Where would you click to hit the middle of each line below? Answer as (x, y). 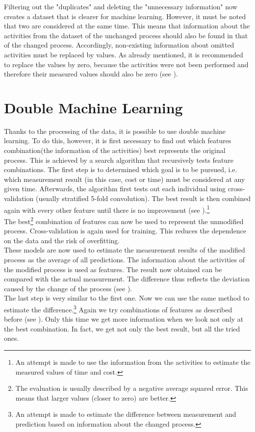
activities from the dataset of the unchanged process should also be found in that (126, 35)
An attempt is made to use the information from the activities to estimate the (133, 362)
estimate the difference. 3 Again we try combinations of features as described (118, 308)
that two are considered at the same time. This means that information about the (127, 26)
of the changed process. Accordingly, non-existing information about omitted (119, 45)
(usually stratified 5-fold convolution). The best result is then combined (143, 198)
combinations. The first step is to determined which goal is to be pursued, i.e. (121, 169)
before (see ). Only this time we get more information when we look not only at (124, 319)
